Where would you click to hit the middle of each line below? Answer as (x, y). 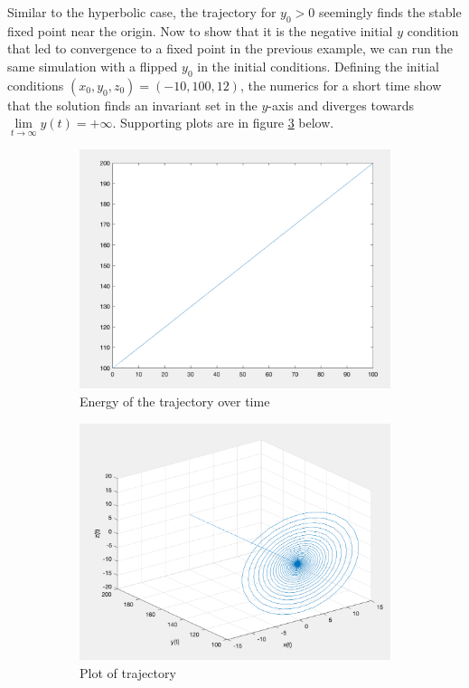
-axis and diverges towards (341, 105)
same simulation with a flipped (93, 66)
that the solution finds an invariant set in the (132, 105)
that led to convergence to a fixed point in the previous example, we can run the (230, 48)
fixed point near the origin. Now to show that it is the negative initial (200, 30)
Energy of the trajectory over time (175, 401)
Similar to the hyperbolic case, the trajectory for (142, 12)
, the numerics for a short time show (341, 85)
